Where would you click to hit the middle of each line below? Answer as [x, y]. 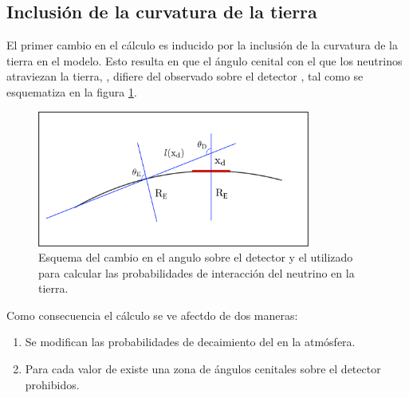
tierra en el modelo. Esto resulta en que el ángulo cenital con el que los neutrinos [204, 60]
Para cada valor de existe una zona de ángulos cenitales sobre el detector [203, 369]
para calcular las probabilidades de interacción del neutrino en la [197, 272]
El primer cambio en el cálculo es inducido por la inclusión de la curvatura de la [202, 45]
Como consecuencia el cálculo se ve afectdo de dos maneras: [152, 315]
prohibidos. [52, 384]
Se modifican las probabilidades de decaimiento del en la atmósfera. [190, 342]
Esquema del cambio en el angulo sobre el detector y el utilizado [196, 257]
